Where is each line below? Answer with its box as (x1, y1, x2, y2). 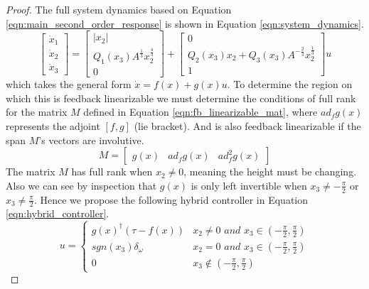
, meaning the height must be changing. (183, 164, 357, 179)
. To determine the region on (227, 77, 353, 92)
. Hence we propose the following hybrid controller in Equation (33, 192, 309, 207)
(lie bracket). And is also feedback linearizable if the (134, 118, 361, 133)
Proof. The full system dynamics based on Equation (6, 2, 232, 16)
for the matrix (6, 104, 68, 119)
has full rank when (71, 164, 153, 179)
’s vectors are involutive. (38, 132, 144, 147)
